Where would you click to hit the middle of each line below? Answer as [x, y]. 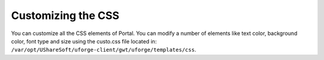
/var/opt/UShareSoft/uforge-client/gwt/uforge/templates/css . [103, 50]
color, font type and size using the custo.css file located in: [84, 41]
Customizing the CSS [65, 15]
